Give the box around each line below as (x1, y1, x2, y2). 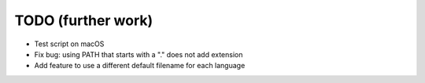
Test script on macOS (34, 39, 105, 49)
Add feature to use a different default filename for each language (34, 61, 246, 70)
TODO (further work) (14, 12, 153, 29)
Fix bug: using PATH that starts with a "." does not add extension (34, 49, 243, 59)
